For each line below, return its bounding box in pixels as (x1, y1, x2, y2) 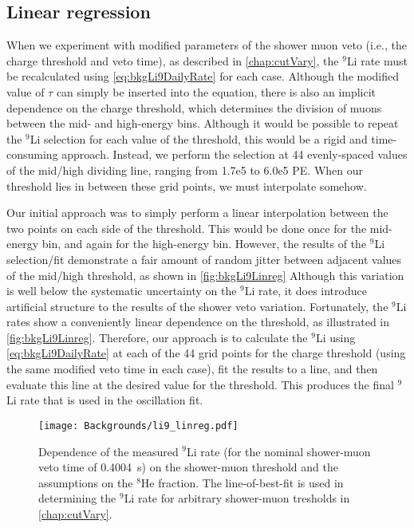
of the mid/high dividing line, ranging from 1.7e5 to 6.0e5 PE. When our (6, 161, 364, 178)
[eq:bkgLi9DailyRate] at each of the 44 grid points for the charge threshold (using (6, 345, 406, 361)
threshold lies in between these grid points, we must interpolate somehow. (6, 177, 367, 194)
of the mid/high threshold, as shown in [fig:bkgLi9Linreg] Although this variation (6, 266, 404, 283)
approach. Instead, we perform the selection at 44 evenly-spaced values (61, 146, 408, 163)
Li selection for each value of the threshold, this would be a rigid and (30, 130, 368, 147)
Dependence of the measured (38, 443, 179, 459)
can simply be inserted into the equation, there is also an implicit (56, 83, 377, 100)
